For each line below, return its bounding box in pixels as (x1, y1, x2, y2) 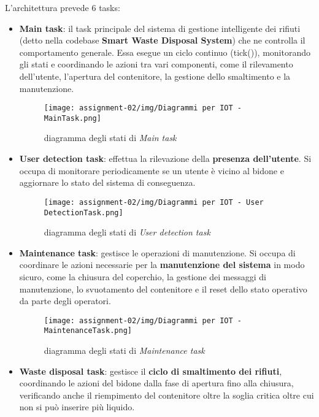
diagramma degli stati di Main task (44, 131, 177, 144)
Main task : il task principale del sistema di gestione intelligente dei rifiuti (19, 21, 301, 34)
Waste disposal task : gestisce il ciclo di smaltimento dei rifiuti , (19, 364, 282, 377)
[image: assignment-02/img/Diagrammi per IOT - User (44, 197, 264, 207)
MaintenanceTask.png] (44, 326, 132, 335)
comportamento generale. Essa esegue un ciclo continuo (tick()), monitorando (19, 45, 310, 58)
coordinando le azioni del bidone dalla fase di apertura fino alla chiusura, (19, 377, 294, 389)
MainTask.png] (44, 113, 101, 123)
